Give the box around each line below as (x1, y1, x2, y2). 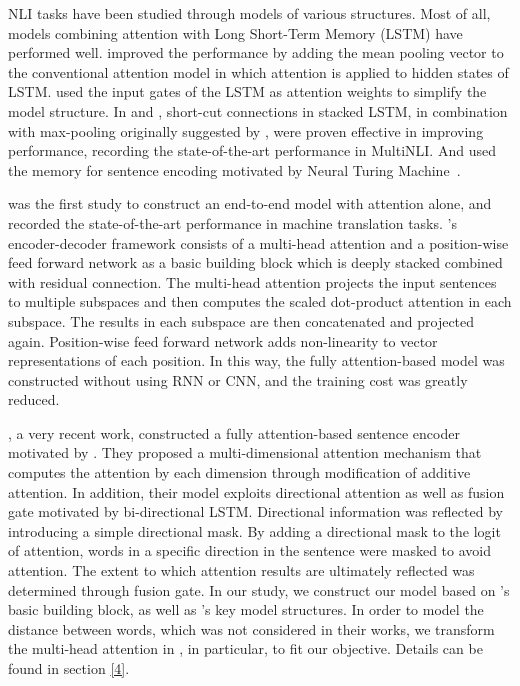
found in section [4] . (8, 658, 130, 678)
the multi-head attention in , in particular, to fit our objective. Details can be (8, 638, 483, 659)
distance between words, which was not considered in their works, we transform (8, 618, 495, 639)
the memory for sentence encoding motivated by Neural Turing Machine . (8, 159, 461, 180)
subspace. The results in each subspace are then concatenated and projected (8, 310, 475, 331)
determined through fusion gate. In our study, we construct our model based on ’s (8, 579, 510, 600)
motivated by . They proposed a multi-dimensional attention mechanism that (8, 442, 482, 463)
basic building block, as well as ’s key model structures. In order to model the (8, 599, 484, 620)
